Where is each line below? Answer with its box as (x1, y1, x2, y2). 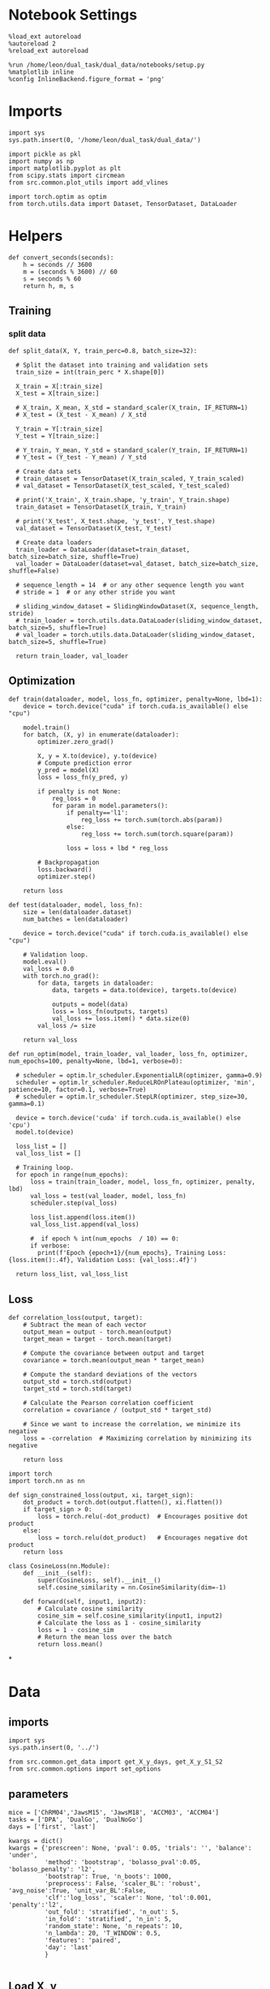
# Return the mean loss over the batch (37, 1633, 173, 1642)
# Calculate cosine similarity (37, 1605, 144, 1613)
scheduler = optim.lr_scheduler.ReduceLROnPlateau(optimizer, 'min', (15, 1079, 255, 1087)
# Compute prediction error (37, 759, 132, 767)
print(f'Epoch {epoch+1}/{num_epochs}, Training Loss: (37, 1249, 227, 1257)
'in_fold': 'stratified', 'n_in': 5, (44, 1914, 173, 1923)
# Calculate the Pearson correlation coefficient (23, 1399, 195, 1407)
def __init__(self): (23, 1570, 92, 1578)
